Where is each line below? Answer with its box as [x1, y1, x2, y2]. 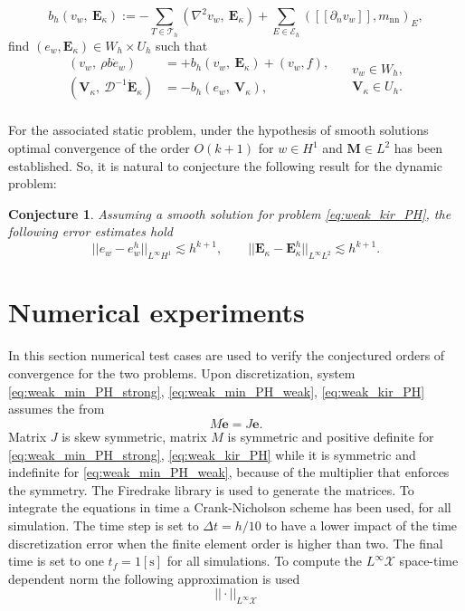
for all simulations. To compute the [166, 551, 362, 570]
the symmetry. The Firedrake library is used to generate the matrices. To [8, 480, 414, 499]
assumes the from [8, 399, 105, 418]
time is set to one [8, 551, 104, 570]
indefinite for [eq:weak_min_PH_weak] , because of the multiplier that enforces [8, 463, 450, 482]
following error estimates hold [8, 222, 173, 241]
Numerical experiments [8, 293, 305, 330]
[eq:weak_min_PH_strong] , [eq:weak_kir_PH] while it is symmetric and [8, 444, 416, 463]
